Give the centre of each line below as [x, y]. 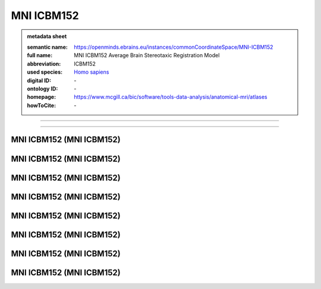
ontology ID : [43, 89]
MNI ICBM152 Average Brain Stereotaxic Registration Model [147, 55]
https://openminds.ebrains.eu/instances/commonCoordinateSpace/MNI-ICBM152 [174, 47]
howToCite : [42, 105]
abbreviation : [44, 64]
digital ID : [39, 80]
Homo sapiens [92, 72]
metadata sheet [47, 36]
